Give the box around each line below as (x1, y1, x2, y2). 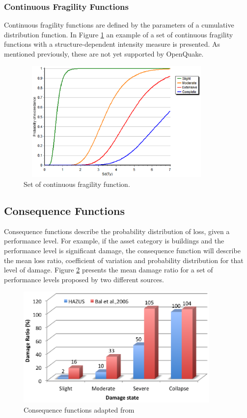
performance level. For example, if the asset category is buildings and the (4, 236, 224, 246)
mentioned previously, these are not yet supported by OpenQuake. (4, 49, 204, 59)
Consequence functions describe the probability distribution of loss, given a (4, 226, 230, 236)
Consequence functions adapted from (24, 404, 135, 415)
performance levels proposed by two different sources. (4, 274, 164, 284)
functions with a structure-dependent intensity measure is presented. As (4, 39, 220, 49)
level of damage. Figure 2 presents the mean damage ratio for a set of (4, 265, 213, 275)
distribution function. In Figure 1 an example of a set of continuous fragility (4, 29, 233, 39)
